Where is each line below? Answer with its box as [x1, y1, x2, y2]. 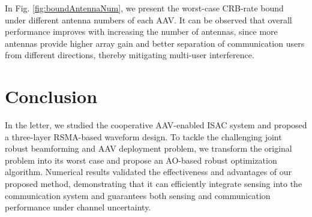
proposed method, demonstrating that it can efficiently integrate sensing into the [5, 177, 302, 190]
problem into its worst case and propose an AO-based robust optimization [5, 153, 277, 166]
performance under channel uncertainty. [5, 201, 151, 213]
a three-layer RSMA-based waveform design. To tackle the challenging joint [5, 130, 282, 143]
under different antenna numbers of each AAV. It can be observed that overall [5, 13, 292, 26]
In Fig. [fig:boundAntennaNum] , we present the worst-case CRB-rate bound [5, 2, 284, 14]
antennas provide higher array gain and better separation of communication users [5, 37, 305, 49]
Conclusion [5, 84, 98, 108]
